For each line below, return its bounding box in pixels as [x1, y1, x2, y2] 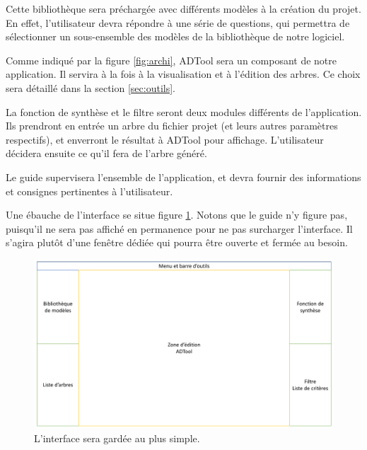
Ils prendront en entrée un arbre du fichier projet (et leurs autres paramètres [6, 118, 338, 133]
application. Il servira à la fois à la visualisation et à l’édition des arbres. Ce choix [6, 67, 361, 81]
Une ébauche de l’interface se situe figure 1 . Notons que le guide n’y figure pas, [6, 207, 348, 222]
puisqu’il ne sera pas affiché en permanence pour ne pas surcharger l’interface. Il [6, 221, 353, 236]
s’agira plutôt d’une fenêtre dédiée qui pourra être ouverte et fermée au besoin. [6, 235, 348, 250]
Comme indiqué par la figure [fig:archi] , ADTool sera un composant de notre [6, 52, 337, 67]
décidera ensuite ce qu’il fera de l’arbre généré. [6, 146, 207, 161]
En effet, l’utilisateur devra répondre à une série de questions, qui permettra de [6, 15, 350, 30]
